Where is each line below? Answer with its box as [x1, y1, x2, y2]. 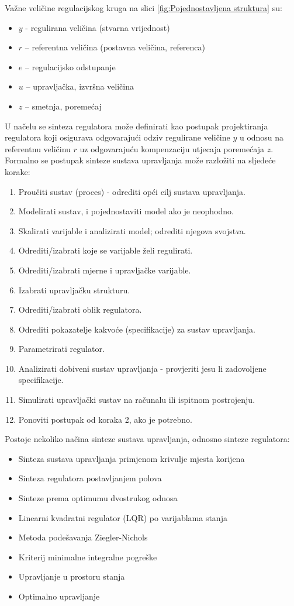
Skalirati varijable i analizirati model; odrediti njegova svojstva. [18, 224, 246, 237]
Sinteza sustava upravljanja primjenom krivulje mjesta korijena [18, 452, 245, 464]
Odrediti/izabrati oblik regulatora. [18, 303, 142, 316]
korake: [5, 165, 30, 177]
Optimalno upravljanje [18, 590, 100, 602]
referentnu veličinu [5, 142, 71, 155]
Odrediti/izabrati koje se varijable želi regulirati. [18, 244, 193, 256]
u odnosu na [239, 131, 284, 143]
